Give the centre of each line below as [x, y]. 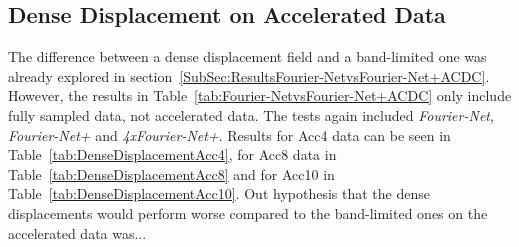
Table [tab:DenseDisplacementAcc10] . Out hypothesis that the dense [219, 193]
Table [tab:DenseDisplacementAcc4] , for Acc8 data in [172, 154]
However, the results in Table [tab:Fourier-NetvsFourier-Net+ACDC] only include [260, 95]
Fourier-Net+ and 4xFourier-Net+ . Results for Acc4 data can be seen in [229, 134]
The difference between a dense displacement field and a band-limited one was [247, 56]
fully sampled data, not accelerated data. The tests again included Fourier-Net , [251, 114]
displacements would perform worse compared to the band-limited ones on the [248, 212]
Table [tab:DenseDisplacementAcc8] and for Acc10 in [171, 173]
